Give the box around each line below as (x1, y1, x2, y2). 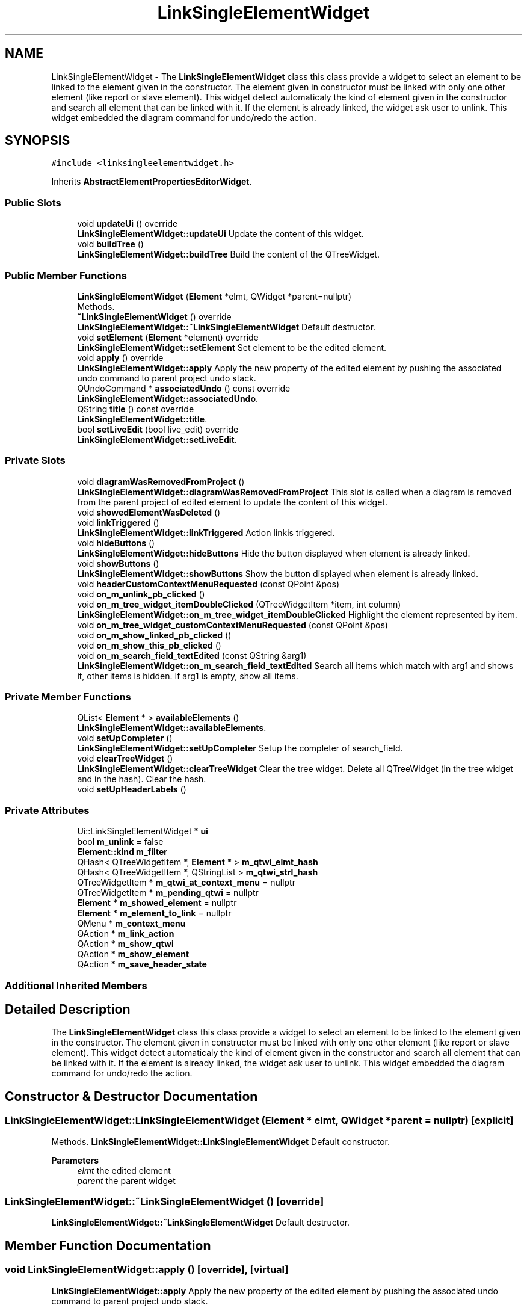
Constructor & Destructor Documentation (5, 1088, 258, 1104)
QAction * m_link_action (77, 928, 174, 939)
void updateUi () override (77, 218, 178, 229)
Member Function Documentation (5, 1238, 211, 1253)
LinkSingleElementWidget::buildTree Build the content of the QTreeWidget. (77, 249, 380, 260)
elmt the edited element (77, 1165, 171, 1176)
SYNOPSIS (5, 133, 70, 149)
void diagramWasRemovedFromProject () (77, 476, 245, 487)
